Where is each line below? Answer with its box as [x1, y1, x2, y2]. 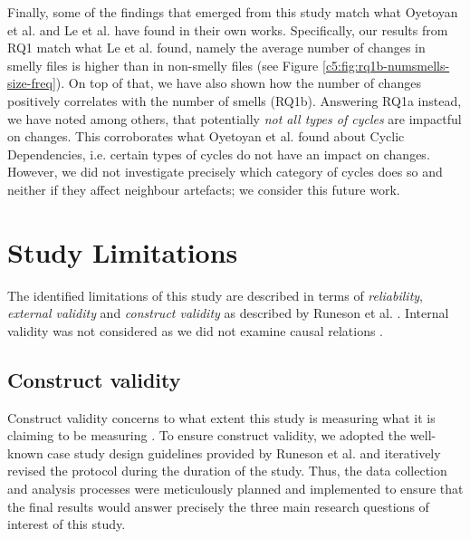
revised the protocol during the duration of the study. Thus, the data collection [7, 461, 447, 480]
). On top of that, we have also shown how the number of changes [55, 73, 421, 92]
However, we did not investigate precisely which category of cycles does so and [7, 162, 443, 181]
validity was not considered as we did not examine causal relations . [7, 321, 384, 340]
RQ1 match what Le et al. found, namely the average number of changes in [7, 38, 426, 57]
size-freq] [7, 73, 56, 92]
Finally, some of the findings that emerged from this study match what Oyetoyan [7, 3, 458, 21]
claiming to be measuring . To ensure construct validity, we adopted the [7, 426, 407, 445]
